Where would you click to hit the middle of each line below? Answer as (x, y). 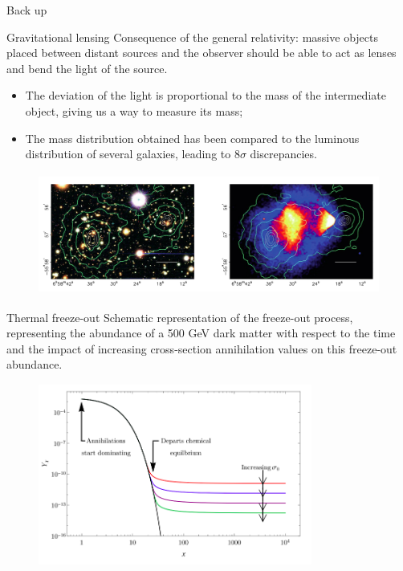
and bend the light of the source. (87, 68)
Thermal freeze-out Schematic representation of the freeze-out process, (180, 317)
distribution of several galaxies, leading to (128, 154)
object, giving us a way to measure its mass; (134, 110)
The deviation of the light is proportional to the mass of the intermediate (206, 95)
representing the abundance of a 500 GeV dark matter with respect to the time (201, 333)
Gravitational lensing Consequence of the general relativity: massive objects (192, 37)
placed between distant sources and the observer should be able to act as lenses (201, 53)
